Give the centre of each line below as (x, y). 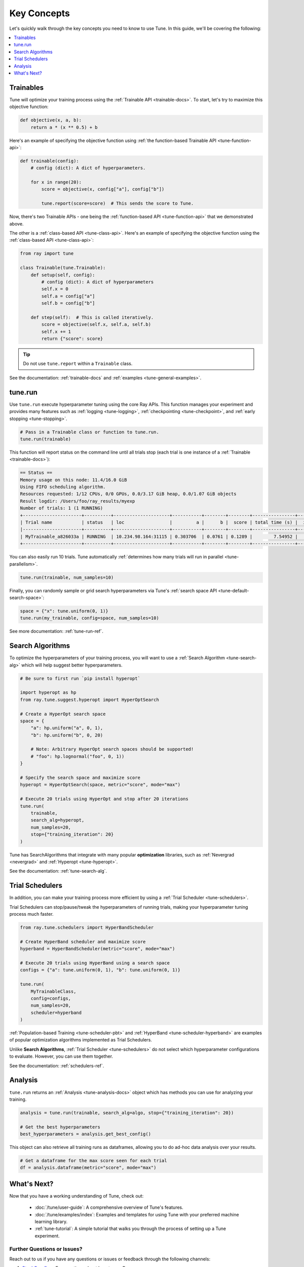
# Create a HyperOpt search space (63, 714)
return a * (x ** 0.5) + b (64, 127)
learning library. (51, 1222)
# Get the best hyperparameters (60, 1127)
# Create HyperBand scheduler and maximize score (83, 942)
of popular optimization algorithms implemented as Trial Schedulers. (81, 1040)
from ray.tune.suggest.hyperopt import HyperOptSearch (89, 700)
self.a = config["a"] (68, 296)
